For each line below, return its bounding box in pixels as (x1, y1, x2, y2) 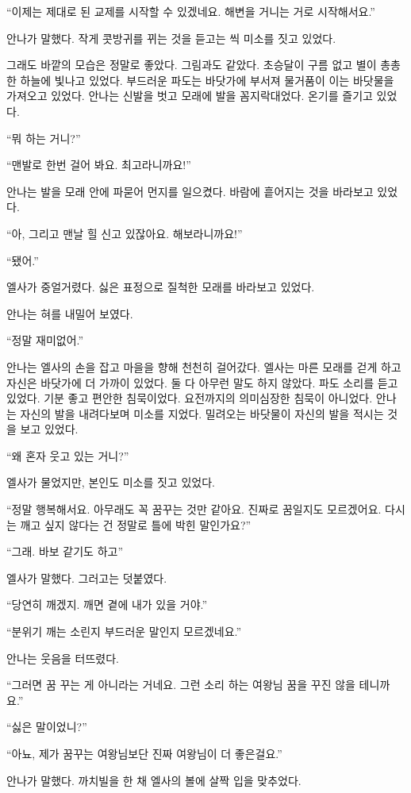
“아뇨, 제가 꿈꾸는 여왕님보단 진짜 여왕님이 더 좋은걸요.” (6, 745, 282, 761)
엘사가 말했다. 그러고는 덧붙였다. (6, 569, 167, 586)
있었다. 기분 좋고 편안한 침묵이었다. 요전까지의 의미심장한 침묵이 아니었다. (6, 390, 373, 406)
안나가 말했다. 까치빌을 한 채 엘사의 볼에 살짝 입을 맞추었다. (6, 772, 302, 788)
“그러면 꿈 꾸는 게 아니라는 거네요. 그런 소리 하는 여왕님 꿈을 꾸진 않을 (6, 676, 355, 693)
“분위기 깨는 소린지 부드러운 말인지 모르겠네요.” (6, 623, 242, 640)
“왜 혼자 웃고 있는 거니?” (6, 447, 129, 464)
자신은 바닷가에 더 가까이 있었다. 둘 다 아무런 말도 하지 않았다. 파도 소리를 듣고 (6, 374, 398, 391)
